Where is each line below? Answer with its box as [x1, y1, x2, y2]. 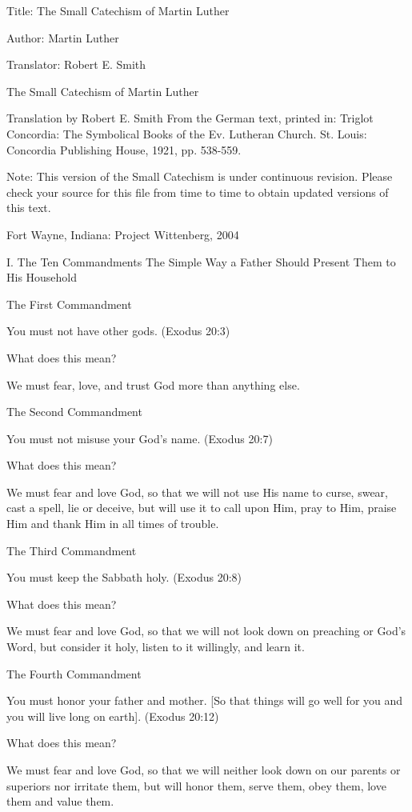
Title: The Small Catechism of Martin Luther [6, 2, 230, 18]
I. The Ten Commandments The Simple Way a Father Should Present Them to [6, 253, 396, 270]
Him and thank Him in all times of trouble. [6, 515, 219, 532]
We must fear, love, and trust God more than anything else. [6, 376, 300, 393]
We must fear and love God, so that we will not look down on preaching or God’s [6, 622, 406, 639]
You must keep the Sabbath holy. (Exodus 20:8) [6, 569, 242, 586]
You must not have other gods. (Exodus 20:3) [6, 322, 230, 339]
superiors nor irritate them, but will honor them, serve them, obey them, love [6, 777, 386, 794]
